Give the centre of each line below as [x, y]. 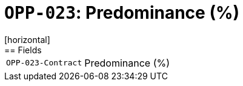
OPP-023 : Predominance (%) [122, 13]
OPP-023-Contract [44, 63]
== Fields [23, 50]
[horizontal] [27, 39]
